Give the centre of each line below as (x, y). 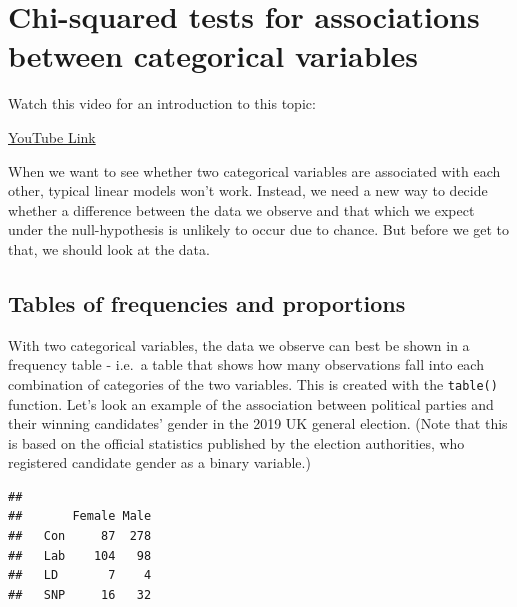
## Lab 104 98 (80, 555)
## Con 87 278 (80, 536)
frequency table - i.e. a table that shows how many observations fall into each (246, 364)
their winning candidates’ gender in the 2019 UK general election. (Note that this (258, 423)
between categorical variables (213, 55)
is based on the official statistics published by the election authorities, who (236, 442)
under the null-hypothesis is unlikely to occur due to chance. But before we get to (259, 229)
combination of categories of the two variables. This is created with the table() (253, 383)
